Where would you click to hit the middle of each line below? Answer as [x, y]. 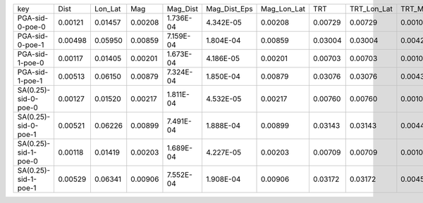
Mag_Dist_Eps [229, 9]
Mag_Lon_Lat [283, 9]
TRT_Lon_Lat [371, 9]
